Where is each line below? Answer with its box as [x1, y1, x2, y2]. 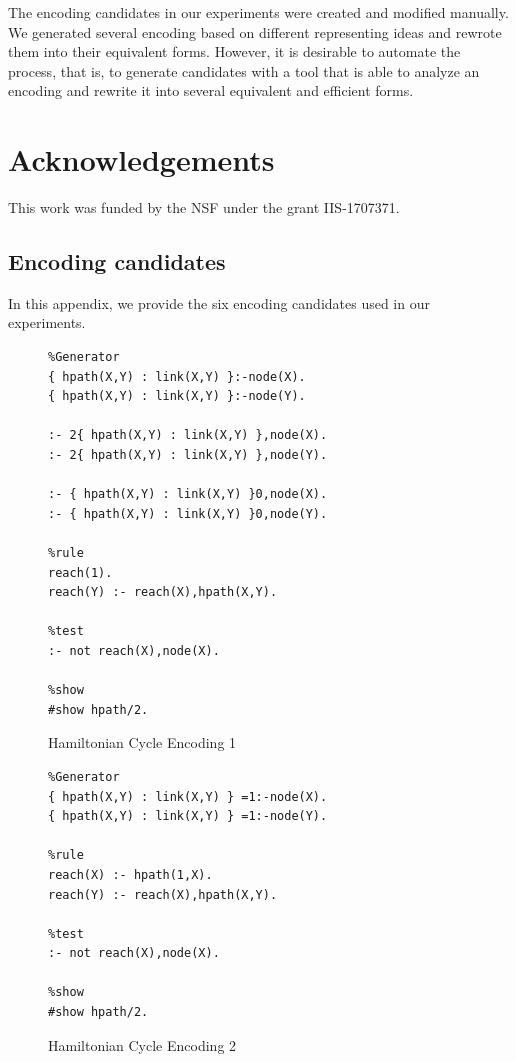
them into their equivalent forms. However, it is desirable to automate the [8, 41, 461, 62]
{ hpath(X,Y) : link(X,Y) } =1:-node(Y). [48, 809, 328, 824]
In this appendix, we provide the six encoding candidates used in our [8, 292, 430, 313]
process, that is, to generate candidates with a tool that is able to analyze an [8, 60, 480, 81]
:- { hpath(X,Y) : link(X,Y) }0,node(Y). [48, 506, 328, 521]
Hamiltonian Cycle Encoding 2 [48, 1034, 237, 1055]
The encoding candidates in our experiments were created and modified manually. [8, 2, 509, 22]
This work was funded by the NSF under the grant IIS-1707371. [8, 197, 400, 218]
